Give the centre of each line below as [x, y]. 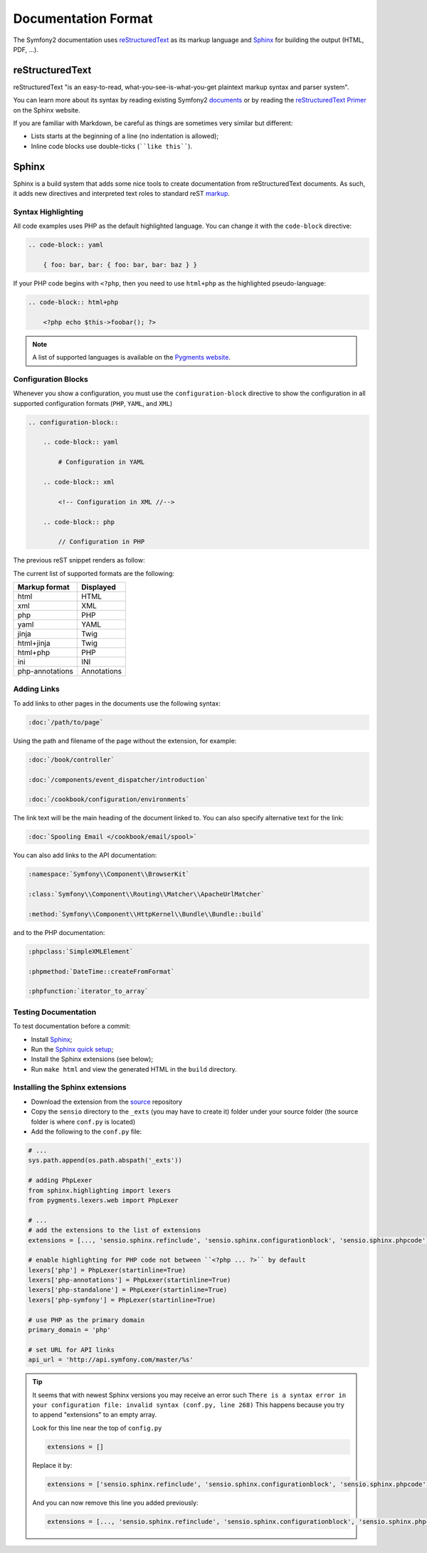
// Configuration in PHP [101, 542]
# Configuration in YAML [101, 462]
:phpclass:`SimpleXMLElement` [81, 951]
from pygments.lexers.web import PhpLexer [103, 1200]
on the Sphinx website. [47, 110]
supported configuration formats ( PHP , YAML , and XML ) [93, 403]
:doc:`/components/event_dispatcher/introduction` [118, 779]
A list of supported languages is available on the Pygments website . [132, 357]
